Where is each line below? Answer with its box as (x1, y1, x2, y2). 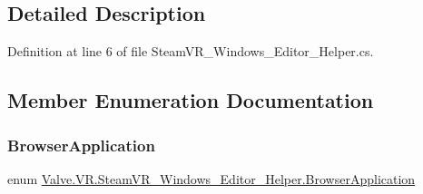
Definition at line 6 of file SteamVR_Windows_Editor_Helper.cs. (7, 42, 374, 61)
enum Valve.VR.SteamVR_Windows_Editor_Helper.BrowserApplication (7, 169, 416, 188)
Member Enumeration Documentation (7, 86, 374, 114)
